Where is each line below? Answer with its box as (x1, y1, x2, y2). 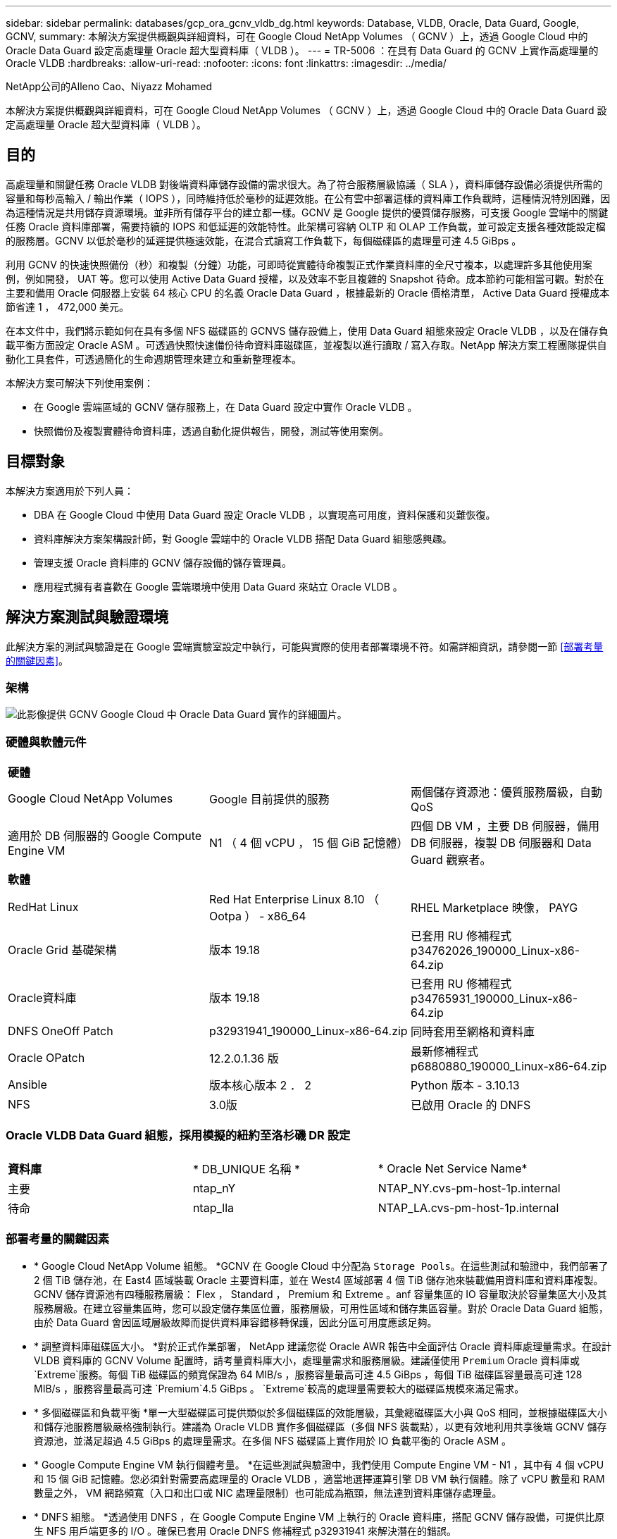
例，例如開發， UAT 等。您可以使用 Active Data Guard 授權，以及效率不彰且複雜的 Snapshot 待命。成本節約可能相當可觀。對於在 (6, 272, 604, 285)
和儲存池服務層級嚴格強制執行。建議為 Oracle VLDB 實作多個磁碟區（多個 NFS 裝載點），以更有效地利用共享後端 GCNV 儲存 (34, 1420, 607, 1433)
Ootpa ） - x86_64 (208, 909, 306, 924)
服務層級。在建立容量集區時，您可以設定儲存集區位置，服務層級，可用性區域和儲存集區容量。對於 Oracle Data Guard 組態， (34, 1302, 609, 1314)
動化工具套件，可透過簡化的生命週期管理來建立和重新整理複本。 (6, 352, 301, 365)
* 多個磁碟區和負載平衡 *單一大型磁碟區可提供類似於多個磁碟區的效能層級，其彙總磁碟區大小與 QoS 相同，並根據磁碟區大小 (34, 1406, 607, 1419)
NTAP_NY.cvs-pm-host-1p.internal (378, 1180, 561, 1195)
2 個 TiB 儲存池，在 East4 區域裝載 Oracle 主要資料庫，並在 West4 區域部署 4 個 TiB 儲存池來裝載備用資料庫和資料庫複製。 (34, 1273, 604, 1286)
